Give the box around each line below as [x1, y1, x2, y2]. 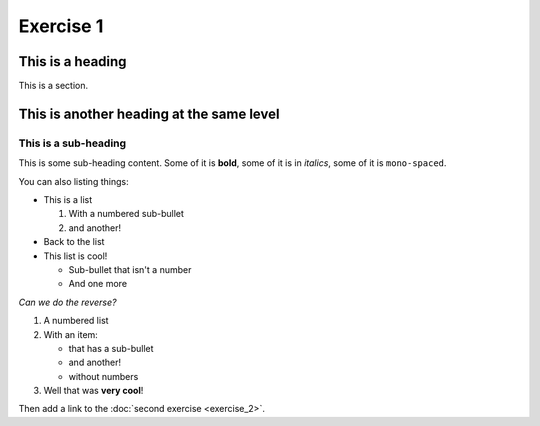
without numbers [68, 370, 139, 382]
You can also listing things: [18, 175, 129, 187]
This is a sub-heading [18, 136, 127, 150]
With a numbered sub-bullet [68, 208, 185, 220]
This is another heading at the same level [18, 105, 280, 122]
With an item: [43, 328, 99, 340]
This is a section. [18, 80, 89, 92]
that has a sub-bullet [68, 342, 154, 354]
